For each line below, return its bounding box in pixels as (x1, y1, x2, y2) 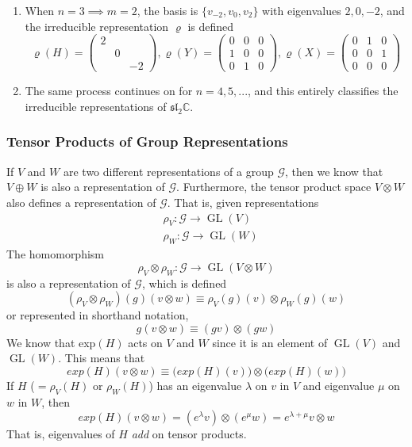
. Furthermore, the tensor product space (176, 178, 372, 195)
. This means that (58, 350, 145, 366)
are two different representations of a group (63, 162, 274, 179)
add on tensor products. (131, 426, 247, 442)
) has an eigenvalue (148, 376, 242, 393)
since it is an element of (212, 334, 328, 350)
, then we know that (285, 162, 383, 179)
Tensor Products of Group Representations (6, 132, 288, 151)
